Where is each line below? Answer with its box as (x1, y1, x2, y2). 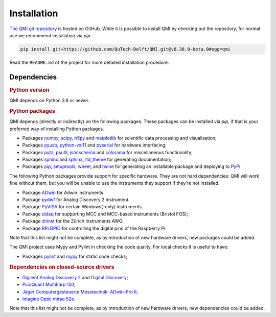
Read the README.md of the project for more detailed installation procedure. (9, 59, 169, 65)
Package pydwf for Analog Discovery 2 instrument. (22, 197, 130, 203)
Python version (9, 86, 50, 93)
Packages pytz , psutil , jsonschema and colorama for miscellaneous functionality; (22, 149, 193, 155)
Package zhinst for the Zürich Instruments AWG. (22, 218, 124, 224)
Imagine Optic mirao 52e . (22, 296, 76, 302)
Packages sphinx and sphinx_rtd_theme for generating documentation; (22, 156, 172, 163)
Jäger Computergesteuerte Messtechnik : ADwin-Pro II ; (22, 288, 138, 295)
